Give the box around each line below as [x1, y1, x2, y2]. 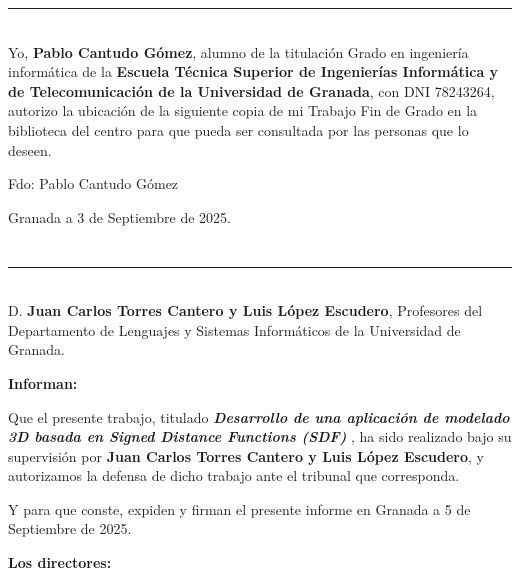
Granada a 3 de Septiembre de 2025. [8, 206, 232, 227]
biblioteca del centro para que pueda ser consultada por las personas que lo [8, 119, 469, 140]
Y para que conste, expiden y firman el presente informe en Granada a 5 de [8, 498, 471, 519]
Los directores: [8, 552, 112, 573]
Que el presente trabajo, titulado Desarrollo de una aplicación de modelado [8, 406, 510, 427]
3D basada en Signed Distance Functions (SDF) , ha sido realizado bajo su [8, 426, 512, 447]
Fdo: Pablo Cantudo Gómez [8, 173, 179, 194]
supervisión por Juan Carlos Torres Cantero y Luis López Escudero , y [8, 445, 485, 466]
